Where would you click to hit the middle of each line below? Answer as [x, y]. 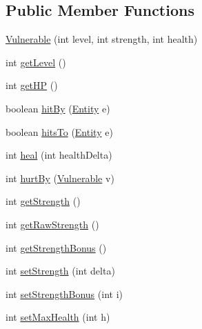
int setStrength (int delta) [60, 271]
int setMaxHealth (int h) [58, 317]
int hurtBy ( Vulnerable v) [60, 178]
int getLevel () [36, 62]
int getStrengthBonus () [56, 247]
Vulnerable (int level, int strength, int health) [102, 39]
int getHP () [32, 85]
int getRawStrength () [52, 224]
